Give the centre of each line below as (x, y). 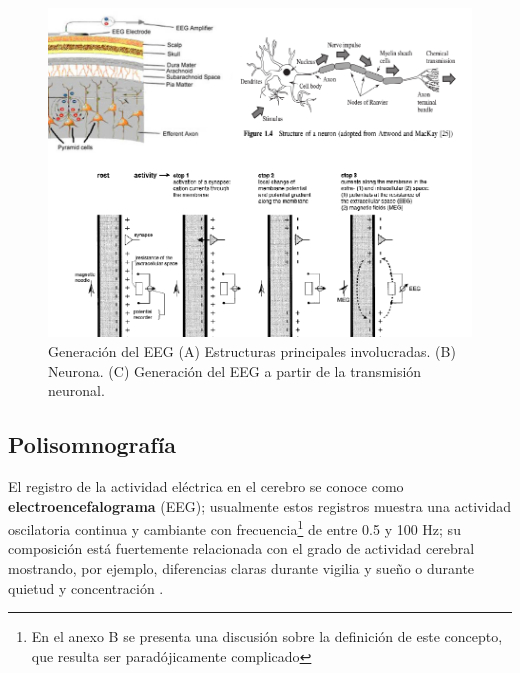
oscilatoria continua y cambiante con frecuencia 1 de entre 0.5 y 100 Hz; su (234, 527)
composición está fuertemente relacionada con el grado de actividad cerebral (241, 548)
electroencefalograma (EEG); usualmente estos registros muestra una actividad (259, 505)
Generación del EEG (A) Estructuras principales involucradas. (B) (252, 351)
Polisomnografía (92, 444)
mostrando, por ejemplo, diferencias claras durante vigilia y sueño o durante (241, 568)
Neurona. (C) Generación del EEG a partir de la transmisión (235, 370)
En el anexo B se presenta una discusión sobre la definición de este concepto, (267, 636)
